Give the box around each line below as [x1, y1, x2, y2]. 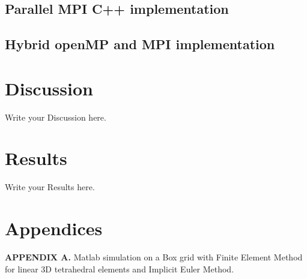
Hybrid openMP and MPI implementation [5, 35, 275, 53]
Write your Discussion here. [5, 110, 106, 123]
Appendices [5, 216, 103, 241]
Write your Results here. [5, 181, 95, 193]
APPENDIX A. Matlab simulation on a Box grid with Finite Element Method [5, 251, 303, 263]
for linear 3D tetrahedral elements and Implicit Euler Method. [5, 262, 234, 275]
